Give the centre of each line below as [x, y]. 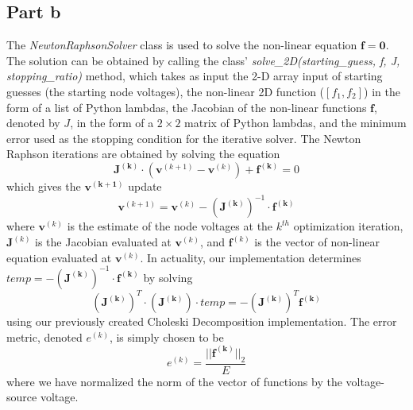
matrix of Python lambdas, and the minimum [295, 123]
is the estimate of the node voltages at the [170, 226]
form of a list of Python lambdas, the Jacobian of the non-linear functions [187, 107]
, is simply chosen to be [166, 337]
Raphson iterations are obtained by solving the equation [143, 154]
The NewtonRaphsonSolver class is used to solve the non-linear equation [182, 45]
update [145, 186]
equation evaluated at [59, 257]
